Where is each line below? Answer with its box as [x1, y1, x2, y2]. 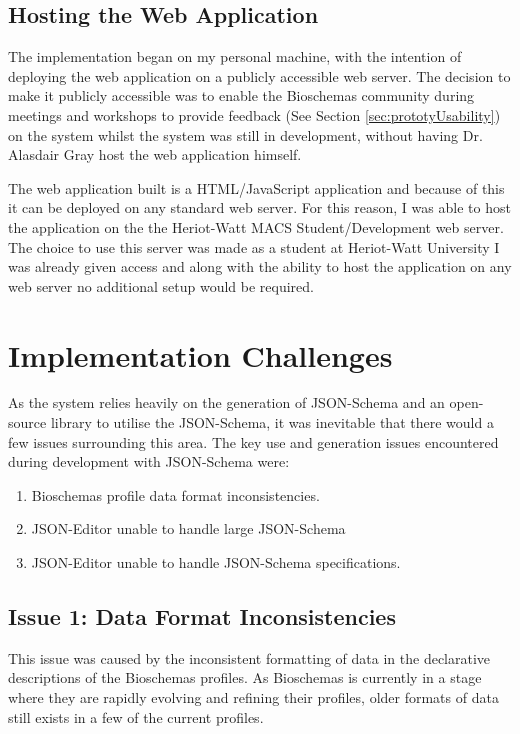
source [8, 412, 47, 433]
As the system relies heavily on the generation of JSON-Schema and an [8, 392, 445, 413]
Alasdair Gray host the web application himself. [8, 144, 302, 165]
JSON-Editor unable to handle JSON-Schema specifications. [31, 552, 401, 573]
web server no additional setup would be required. [8, 275, 314, 296]
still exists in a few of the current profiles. [8, 706, 264, 727]
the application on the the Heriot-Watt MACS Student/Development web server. [8, 216, 504, 237]
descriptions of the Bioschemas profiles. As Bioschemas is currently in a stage [8, 667, 482, 688]
